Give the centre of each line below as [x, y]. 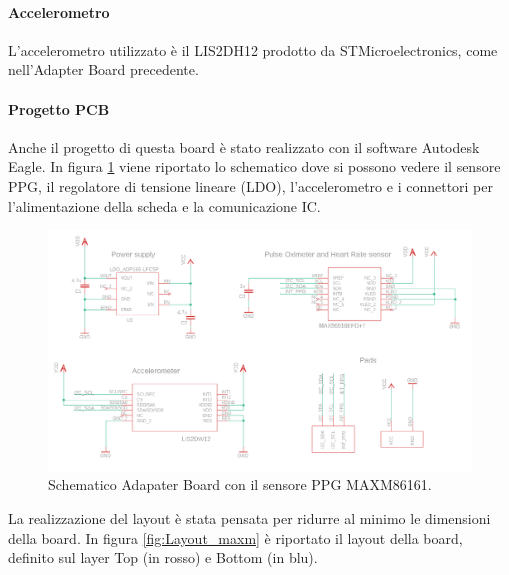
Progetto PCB [59, 108]
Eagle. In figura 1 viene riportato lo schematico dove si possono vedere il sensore [254, 166]
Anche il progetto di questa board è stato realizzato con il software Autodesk [244, 146]
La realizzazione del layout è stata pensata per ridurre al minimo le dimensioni [249, 517]
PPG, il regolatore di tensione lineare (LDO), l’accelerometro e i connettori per [251, 185]
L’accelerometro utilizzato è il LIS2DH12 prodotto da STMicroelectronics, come [253, 49]
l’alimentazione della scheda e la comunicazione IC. [164, 205]
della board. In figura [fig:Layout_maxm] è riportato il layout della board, [235, 537]
